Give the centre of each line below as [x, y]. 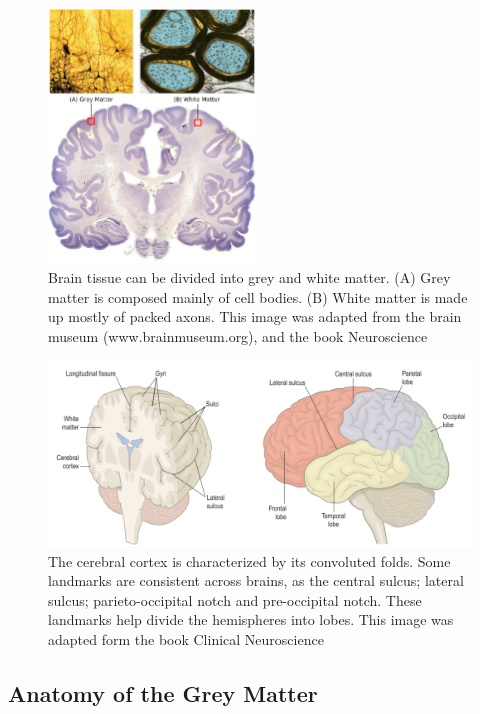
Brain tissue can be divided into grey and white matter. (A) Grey [249, 276]
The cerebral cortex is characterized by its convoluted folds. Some [249, 560]
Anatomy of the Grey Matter [163, 693]
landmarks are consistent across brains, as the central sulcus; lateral [256, 580]
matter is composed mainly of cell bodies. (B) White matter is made [258, 296]
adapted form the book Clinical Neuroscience [186, 639]
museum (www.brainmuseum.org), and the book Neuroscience [238, 335]
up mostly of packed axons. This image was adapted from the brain [255, 316]
